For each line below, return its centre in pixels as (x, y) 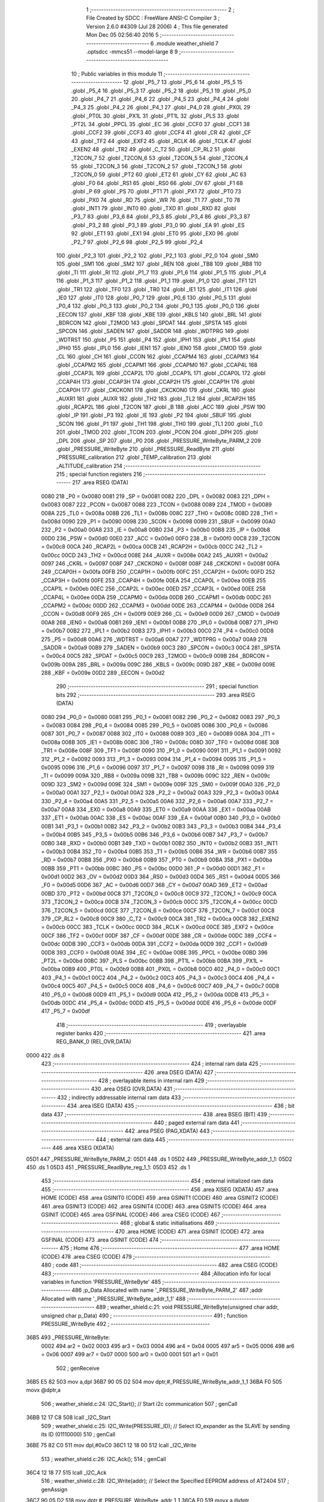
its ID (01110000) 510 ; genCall (78, 1434)
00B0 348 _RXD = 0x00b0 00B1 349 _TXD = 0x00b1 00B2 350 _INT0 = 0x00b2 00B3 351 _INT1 (159, 843)
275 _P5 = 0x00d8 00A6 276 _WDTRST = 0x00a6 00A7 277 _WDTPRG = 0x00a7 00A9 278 (154, 639)
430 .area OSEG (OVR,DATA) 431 (131, 1089)
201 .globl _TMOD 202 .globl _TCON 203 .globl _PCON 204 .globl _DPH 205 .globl (157, 432)
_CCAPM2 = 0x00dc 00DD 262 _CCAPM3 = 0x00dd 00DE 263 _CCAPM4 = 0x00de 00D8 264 (158, 605)
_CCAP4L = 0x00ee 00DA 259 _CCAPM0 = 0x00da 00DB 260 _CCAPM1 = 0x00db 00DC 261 (156, 597)
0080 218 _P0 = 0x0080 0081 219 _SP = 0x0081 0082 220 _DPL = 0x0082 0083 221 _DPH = (155, 496)
